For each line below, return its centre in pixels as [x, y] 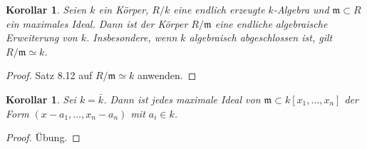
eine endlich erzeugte [219, 9]
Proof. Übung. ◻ [43, 137]
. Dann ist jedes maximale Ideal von [182, 99]
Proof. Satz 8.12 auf [49, 75]
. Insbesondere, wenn [132, 37]
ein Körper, [124, 9]
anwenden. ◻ [167, 75]
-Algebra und [301, 9]
